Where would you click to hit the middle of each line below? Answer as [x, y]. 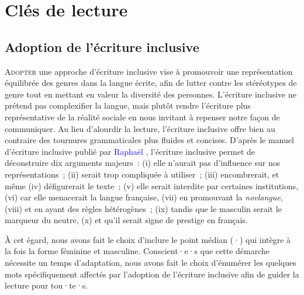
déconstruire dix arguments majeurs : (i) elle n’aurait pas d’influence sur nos [143, 163]
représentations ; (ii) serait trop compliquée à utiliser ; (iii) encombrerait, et [142, 174]
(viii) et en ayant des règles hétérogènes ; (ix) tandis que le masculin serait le [143, 208]
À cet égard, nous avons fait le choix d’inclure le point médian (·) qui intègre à [148, 239]
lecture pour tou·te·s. [46, 285]
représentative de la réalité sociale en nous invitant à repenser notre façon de [142, 117]
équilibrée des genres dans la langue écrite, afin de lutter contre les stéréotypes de [151, 83]
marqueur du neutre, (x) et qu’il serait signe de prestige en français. [126, 220]
